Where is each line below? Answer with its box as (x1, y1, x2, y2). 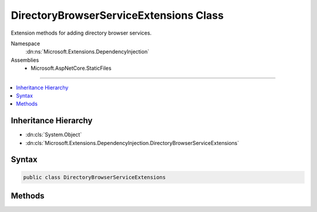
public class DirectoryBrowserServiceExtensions (23, 174, 166, 180)
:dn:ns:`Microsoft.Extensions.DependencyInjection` (25, 48, 150, 55)
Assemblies (11, 56, 39, 63)
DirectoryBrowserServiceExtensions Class (11, 9, 224, 22)
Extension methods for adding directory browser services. (11, 29, 152, 36)
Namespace (11, 40, 41, 47)
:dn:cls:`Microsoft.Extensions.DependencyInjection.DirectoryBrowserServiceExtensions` (25, 139, 240, 146)
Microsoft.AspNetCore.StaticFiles (31, 65, 112, 72)
